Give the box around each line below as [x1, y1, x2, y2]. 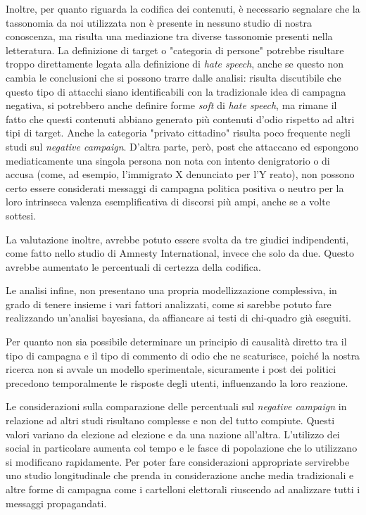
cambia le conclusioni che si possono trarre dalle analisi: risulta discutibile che [6, 70, 341, 84]
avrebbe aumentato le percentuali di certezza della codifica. [6, 259, 261, 274]
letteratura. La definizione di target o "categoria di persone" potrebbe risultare [6, 42, 344, 57]
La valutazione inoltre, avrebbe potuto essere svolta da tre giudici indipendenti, [6, 231, 349, 246]
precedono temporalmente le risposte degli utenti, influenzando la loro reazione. [6, 375, 348, 390]
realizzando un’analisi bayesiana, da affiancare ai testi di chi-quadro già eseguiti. [6, 310, 351, 325]
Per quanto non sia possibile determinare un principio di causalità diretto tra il [6, 334, 347, 349]
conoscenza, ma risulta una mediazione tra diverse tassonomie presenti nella [6, 29, 333, 44]
